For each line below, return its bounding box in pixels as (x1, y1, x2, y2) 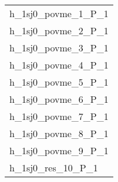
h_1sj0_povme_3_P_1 (9, 41, 109, 54)
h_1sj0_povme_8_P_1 (9, 126, 109, 140)
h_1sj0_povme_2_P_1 (9, 24, 109, 37)
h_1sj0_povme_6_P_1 (9, 92, 109, 106)
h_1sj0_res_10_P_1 (9, 161, 98, 174)
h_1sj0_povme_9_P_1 (9, 144, 109, 157)
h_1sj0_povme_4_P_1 (9, 58, 109, 71)
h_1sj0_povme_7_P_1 (9, 109, 109, 123)
